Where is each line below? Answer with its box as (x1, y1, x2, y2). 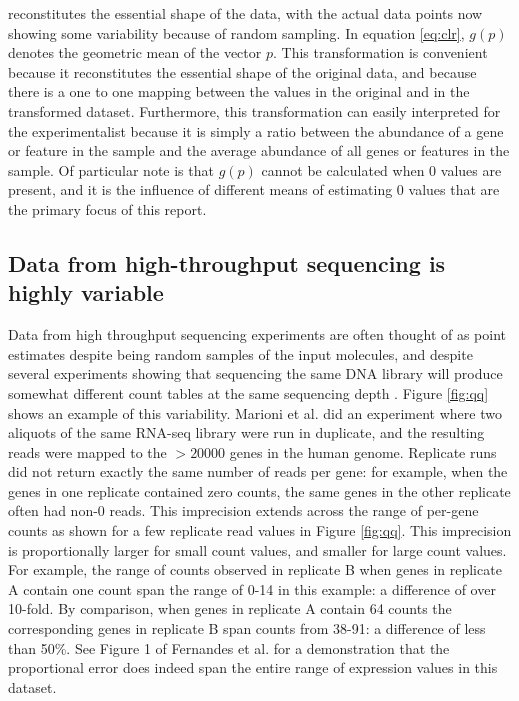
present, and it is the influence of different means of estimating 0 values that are (8, 179, 500, 200)
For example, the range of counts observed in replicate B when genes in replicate (8, 559, 502, 580)
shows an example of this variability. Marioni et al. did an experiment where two (8, 402, 502, 423)
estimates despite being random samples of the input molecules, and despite (8, 343, 473, 364)
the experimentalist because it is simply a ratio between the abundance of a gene (8, 120, 504, 141)
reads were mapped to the (8, 441, 167, 462)
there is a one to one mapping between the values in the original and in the (8, 81, 470, 102)
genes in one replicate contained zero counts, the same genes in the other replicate (8, 480, 511, 501)
